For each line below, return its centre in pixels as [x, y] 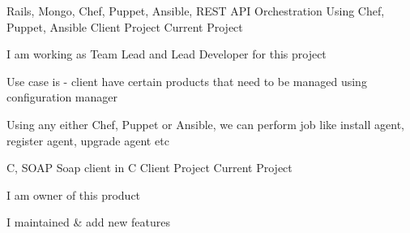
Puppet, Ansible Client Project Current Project [125, 26]
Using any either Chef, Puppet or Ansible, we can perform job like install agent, [205, 124]
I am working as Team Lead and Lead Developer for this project [167, 54]
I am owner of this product [74, 194]
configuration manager [62, 97]
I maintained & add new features [88, 222]
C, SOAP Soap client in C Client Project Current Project [149, 168]
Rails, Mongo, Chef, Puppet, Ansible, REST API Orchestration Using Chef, [196, 11]
